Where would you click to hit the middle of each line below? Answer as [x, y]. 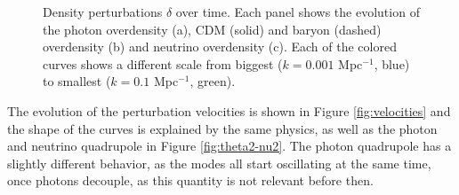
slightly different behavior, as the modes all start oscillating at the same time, [219, 163]
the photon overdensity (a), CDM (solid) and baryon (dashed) [212, 29]
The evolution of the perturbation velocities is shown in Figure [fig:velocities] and [229, 110]
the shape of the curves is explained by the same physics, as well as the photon [222, 128]
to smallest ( [77, 81]
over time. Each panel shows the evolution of [298, 12]
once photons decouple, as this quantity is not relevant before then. [190, 180]
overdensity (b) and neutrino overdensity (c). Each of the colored [220, 47]
